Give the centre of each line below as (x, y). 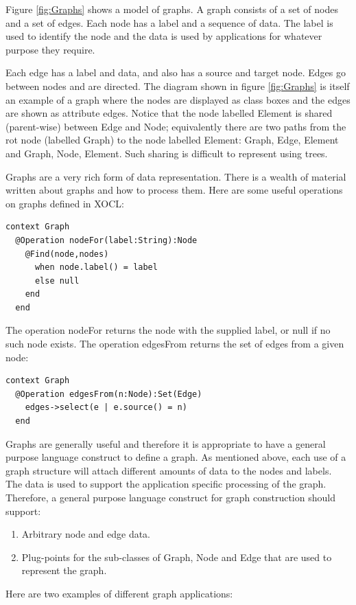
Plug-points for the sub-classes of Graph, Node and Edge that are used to (177, 557)
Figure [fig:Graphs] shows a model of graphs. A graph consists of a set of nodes (172, 9)
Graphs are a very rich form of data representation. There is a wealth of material (176, 176)
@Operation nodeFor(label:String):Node (106, 240)
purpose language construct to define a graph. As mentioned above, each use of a (176, 457)
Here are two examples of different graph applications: (119, 593)
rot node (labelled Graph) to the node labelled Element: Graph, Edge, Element (172, 140)
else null (57, 281)
